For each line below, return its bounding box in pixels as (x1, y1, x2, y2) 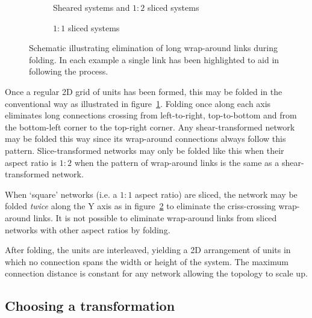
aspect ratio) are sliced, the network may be (135, 188, 298, 200)
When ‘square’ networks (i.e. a (5, 188, 117, 200)
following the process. (29, 65, 108, 78)
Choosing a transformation (5, 296, 175, 315)
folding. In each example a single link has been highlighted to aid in (29, 53, 279, 66)
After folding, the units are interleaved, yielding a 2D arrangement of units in (5, 243, 291, 256)
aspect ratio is (5, 156, 57, 168)
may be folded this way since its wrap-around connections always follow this (5, 132, 286, 145)
